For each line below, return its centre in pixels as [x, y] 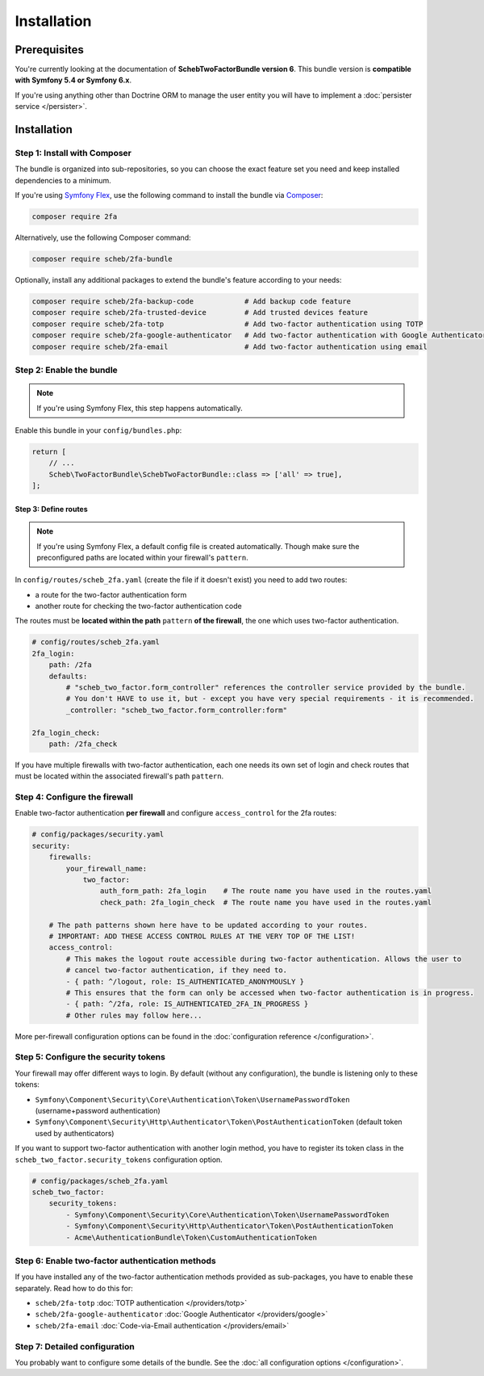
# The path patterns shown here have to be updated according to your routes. [209, 925]
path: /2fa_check [83, 744]
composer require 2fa [75, 217]
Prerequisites [49, 50]
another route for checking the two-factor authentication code [138, 606]
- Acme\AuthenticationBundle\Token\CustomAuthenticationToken [192, 1237]
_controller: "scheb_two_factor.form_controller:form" [177, 710]
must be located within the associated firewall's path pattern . [119, 776]
